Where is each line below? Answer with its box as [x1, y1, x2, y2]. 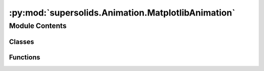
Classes [9, 37, 34, 46]
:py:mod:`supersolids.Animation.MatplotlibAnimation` [9, 7, 236, 18]
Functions [9, 53, 41, 61]
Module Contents [9, 21, 67, 30]
